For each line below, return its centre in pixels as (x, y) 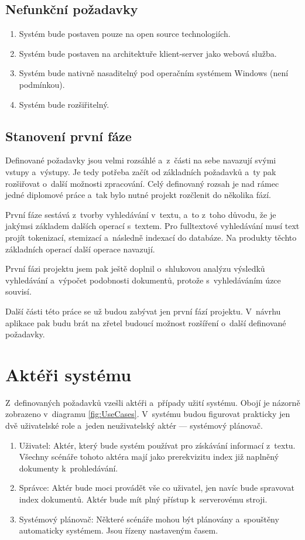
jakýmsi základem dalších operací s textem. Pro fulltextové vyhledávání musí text (152, 226)
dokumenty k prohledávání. (68, 468)
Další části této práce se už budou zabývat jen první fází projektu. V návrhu (143, 311)
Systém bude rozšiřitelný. (64, 104)
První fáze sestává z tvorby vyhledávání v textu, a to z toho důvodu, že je (141, 214)
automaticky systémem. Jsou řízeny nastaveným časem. (119, 530)
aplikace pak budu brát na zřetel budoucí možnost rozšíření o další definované (146, 322)
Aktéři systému (68, 374)
